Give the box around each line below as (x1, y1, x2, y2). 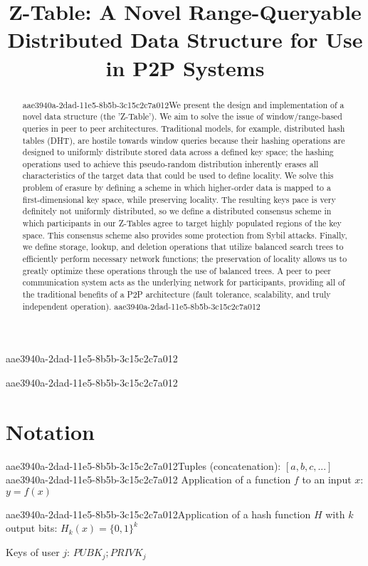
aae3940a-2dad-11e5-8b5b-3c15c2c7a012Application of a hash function (6, 506, 311, 521)
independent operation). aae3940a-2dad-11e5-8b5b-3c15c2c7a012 (22, 300, 261, 312)
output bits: (6, 520, 58, 535)
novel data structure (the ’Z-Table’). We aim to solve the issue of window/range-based (22, 110, 342, 122)
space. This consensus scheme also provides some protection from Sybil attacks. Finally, (22, 229, 347, 241)
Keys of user (6, 545, 60, 560)
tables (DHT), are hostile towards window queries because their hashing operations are (22, 134, 345, 146)
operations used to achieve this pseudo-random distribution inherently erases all (22, 157, 319, 169)
